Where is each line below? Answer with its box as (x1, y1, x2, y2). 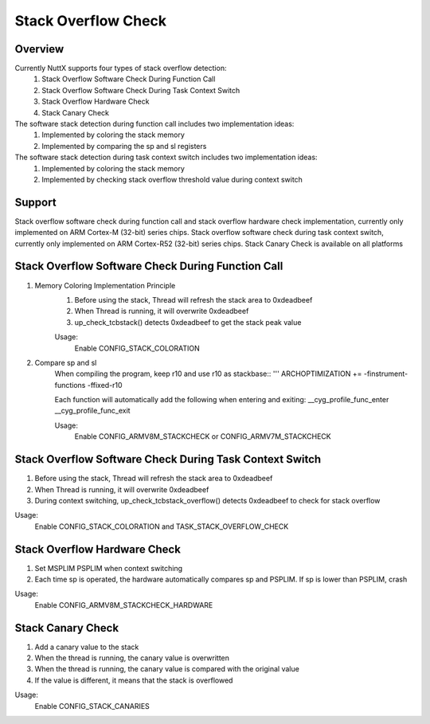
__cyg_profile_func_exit (54, 406, 131, 416)
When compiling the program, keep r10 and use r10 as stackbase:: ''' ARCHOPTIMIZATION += (54, 369, 362, 378)
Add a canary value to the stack (34, 642, 139, 652)
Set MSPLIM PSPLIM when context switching (34, 563, 183, 573)
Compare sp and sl (34, 358, 97, 367)
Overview (14, 42, 64, 56)
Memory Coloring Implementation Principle (34, 280, 176, 290)
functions (54, 380, 86, 389)
